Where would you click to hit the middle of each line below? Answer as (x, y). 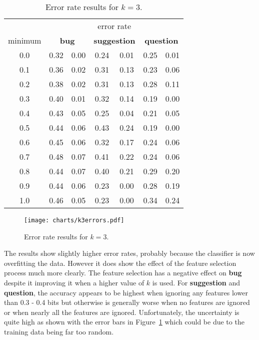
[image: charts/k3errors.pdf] (74, 220)
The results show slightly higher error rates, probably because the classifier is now (129, 253)
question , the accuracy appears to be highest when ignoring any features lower (126, 292)
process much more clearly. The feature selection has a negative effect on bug (123, 273)
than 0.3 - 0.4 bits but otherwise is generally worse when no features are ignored (127, 302)
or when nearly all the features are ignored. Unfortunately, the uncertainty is (122, 312)
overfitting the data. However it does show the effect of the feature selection (120, 263)
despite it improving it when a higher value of (74, 283)
